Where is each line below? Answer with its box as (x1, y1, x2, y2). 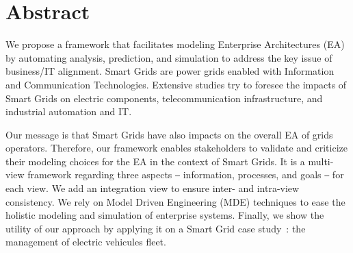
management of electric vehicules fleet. (5, 234, 166, 249)
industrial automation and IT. (5, 104, 132, 119)
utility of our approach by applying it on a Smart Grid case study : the (5, 221, 306, 235)
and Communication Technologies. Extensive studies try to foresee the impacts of (5, 77, 347, 91)
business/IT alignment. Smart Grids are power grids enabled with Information (5, 64, 335, 78)
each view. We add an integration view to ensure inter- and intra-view (5, 181, 300, 195)
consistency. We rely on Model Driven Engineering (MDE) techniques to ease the (5, 194, 345, 208)
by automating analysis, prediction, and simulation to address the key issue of (5, 50, 332, 64)
